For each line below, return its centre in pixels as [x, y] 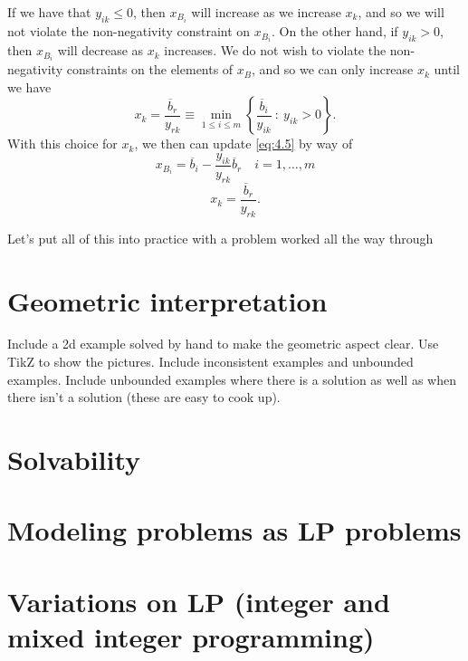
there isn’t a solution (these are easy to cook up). [144, 397]
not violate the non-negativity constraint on [129, 31]
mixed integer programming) [191, 636]
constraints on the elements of [150, 69]
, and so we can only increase [333, 69]
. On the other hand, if [334, 31]
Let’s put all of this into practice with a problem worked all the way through [220, 238]
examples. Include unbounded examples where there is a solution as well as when [232, 379]
